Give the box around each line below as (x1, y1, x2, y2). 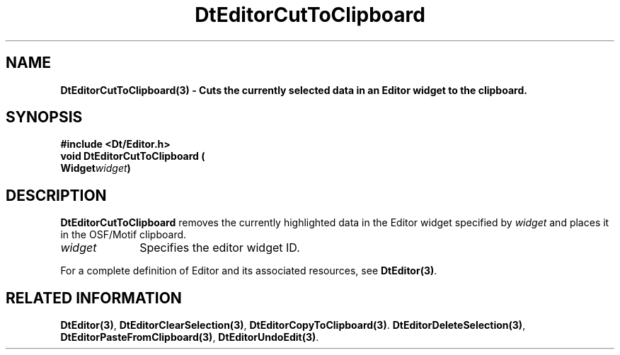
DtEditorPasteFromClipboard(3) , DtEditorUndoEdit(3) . (60, 331, 319, 344)
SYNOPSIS (6, 108, 83, 127)
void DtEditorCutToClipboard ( (60, 150, 205, 163)
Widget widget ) (60, 162, 131, 175)
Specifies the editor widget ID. (139, 240, 300, 255)
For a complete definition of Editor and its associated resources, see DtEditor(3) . (60, 264, 437, 277)
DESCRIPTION (6, 186, 107, 204)
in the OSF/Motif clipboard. (60, 228, 187, 241)
